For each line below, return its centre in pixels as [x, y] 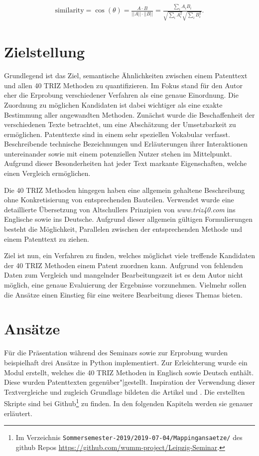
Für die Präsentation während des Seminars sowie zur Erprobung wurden [116, 353]
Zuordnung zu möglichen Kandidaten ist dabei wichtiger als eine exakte [113, 104]
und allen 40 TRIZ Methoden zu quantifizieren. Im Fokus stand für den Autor [124, 85]
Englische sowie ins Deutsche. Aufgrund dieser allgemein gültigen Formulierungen [128, 219]
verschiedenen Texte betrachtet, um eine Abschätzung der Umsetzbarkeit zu [120, 124]
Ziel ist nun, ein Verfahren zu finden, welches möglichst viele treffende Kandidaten [129, 255]
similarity [69, 11]
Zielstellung [45, 52]
